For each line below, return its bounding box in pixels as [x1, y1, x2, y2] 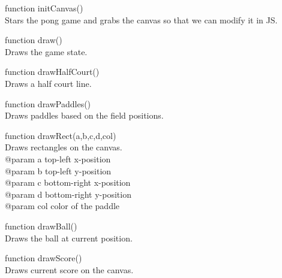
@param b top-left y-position [5, 164, 112, 177]
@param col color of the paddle [5, 200, 120, 212]
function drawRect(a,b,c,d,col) [5, 129, 116, 141]
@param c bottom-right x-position [5, 176, 131, 189]
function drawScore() [5, 252, 82, 264]
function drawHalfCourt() [5, 65, 100, 78]
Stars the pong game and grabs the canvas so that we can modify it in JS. [5, 13, 278, 26]
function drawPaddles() [5, 97, 91, 110]
